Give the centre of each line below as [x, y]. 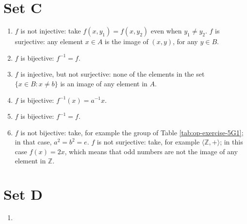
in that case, [33, 142]
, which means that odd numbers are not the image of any [151, 151]
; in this [231, 142]
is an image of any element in [104, 83]
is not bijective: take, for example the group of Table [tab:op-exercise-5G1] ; [132, 132]
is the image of [126, 41]
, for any [185, 41]
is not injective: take [51, 31]
